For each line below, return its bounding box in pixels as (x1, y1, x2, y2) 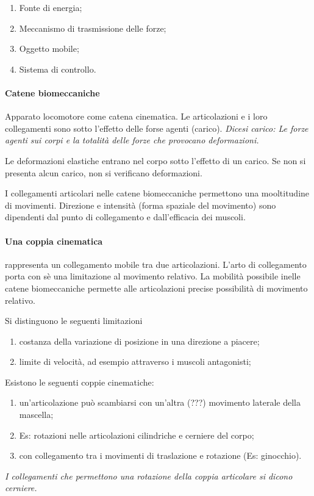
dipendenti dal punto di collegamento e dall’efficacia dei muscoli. (5, 210, 246, 223)
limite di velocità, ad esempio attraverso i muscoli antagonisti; (19, 355, 251, 368)
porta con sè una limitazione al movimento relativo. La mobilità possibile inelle (5, 270, 301, 282)
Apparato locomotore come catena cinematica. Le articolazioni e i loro (5, 110, 268, 123)
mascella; (19, 408, 54, 421)
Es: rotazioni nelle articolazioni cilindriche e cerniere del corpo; (19, 428, 254, 441)
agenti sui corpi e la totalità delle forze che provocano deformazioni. (5, 134, 259, 146)
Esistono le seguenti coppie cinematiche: (5, 375, 154, 388)
